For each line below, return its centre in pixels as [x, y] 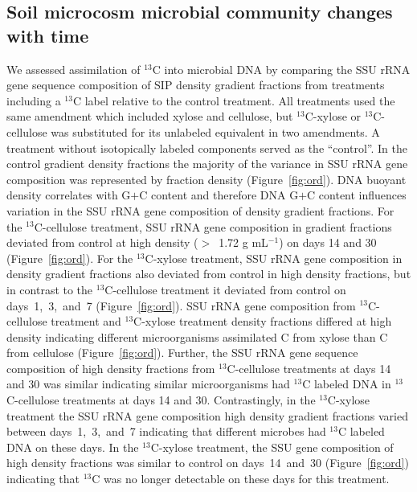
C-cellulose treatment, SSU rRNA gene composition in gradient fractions [213, 226]
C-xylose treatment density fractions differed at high [263, 321]
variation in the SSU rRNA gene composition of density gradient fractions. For [200, 210]
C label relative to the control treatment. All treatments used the [234, 100]
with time [48, 35]
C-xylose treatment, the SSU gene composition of [272, 447]
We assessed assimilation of [74, 69]
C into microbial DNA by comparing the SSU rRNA [281, 69]
